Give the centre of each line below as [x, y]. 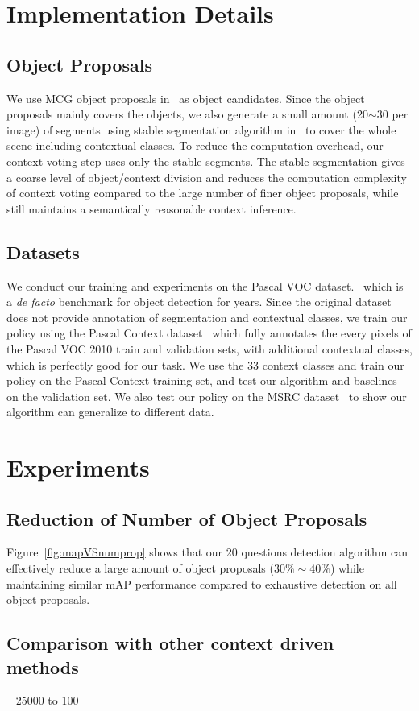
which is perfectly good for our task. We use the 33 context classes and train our [205, 364]
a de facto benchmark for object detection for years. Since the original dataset [199, 302]
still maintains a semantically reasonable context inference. [151, 208]
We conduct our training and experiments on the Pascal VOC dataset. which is [205, 285]
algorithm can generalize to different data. [110, 412]
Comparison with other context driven [170, 643]
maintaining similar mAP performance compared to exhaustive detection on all [202, 583]
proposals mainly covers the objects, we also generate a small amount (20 [187, 114]
